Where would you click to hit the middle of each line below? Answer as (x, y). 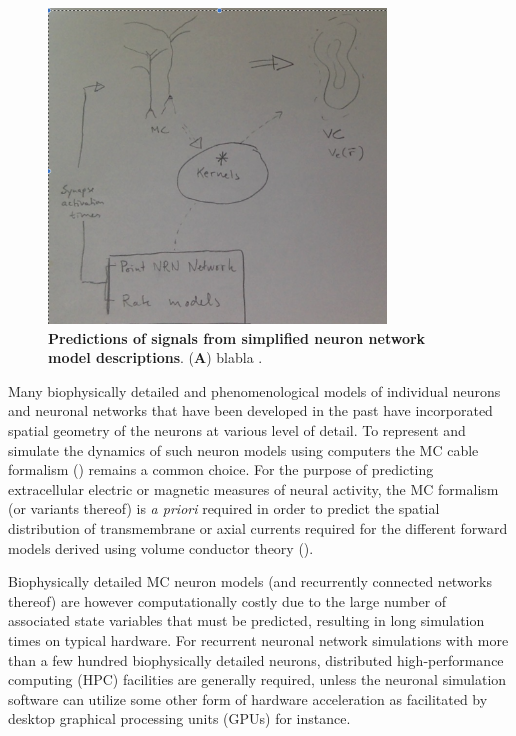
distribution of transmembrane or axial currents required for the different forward (258, 527)
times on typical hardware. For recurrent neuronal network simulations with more (258, 639)
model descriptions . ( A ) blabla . (155, 357)
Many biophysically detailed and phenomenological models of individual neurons (254, 390)
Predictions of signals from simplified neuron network (237, 337)
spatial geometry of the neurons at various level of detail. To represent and (237, 429)
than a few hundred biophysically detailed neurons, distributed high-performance (256, 659)
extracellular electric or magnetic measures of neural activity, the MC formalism (253, 488)
